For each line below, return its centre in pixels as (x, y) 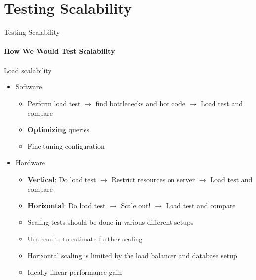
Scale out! (136, 205)
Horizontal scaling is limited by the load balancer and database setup (132, 255)
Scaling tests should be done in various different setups (110, 222)
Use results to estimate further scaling (85, 239)
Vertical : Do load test (62, 179)
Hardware (30, 163)
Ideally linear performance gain (75, 272)
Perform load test (54, 103)
